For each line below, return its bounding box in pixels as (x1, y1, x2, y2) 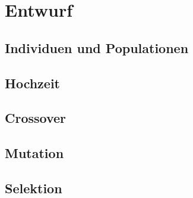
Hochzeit (5, 73, 61, 92)
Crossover (5, 109, 67, 127)
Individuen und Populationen (5, 38, 189, 57)
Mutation (5, 144, 64, 162)
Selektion (5, 178, 62, 197)
